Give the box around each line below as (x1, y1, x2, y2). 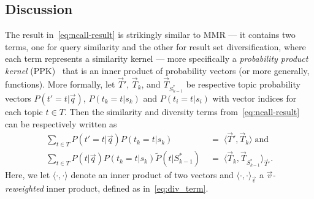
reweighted (5, 182, 44, 195)
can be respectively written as (5, 117, 117, 130)
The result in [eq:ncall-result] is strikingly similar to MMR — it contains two (5, 28, 296, 41)
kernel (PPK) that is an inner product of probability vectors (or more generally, (5, 64, 310, 77)
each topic (5, 105, 43, 118)
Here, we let (5, 168, 50, 181)
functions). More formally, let (5, 77, 115, 90)
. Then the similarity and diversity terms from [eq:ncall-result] (64, 105, 300, 118)
